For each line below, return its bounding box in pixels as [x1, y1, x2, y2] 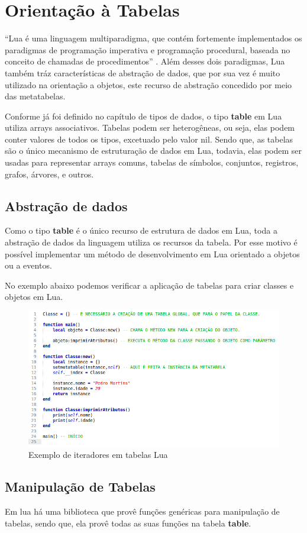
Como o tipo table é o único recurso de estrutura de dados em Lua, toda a [5, 224, 277, 237]
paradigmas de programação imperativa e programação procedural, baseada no [5, 43, 290, 56]
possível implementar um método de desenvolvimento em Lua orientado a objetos [5, 247, 300, 260]
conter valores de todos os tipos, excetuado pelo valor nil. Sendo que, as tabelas [5, 133, 293, 145]
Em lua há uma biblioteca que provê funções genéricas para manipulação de [5, 505, 280, 518]
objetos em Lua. [5, 290, 63, 303]
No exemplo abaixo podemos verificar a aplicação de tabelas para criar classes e [5, 279, 294, 291]
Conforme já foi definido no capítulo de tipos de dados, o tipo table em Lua [5, 109, 282, 122]
